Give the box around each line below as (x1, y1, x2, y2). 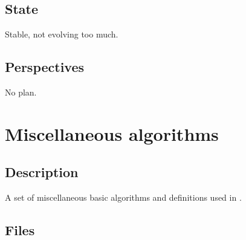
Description (5, 163, 79, 181)
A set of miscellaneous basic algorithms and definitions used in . (5, 191, 242, 204)
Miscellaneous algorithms (5, 121, 219, 146)
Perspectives (5, 57, 85, 76)
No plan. (5, 86, 37, 98)
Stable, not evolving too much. (5, 28, 118, 41)
